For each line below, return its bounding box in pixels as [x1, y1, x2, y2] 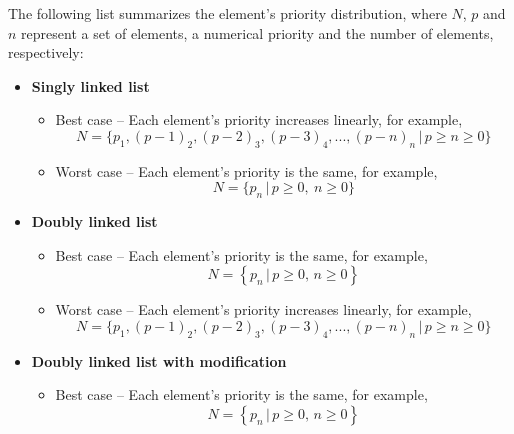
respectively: [8, 42, 84, 63]
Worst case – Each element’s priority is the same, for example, [55, 160, 438, 181]
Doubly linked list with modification [31, 350, 287, 371]
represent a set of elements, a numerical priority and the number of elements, [21, 22, 494, 43]
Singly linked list [31, 75, 150, 96]
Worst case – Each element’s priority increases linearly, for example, [55, 299, 472, 320]
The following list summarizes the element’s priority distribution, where [8, 3, 447, 23]
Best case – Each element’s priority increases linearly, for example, [55, 109, 463, 130]
